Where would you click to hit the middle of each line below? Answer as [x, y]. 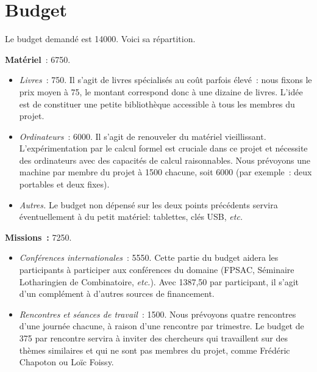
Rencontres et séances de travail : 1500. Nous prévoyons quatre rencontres [158, 314]
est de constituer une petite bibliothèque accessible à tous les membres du [157, 104]
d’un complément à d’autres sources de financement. [117, 294]
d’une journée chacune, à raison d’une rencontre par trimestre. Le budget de [162, 326]
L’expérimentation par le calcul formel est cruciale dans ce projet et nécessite [163, 148]
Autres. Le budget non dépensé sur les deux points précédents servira [148, 204]
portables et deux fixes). [64, 184]
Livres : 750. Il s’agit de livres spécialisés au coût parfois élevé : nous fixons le [166, 80]
